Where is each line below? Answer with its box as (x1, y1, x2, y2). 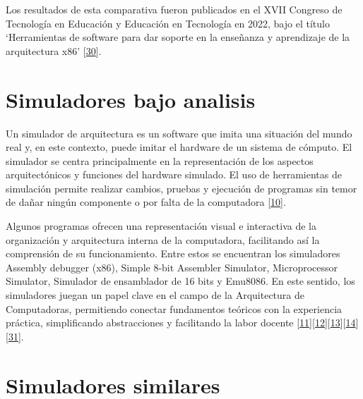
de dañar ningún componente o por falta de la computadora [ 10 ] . (6, 195, 286, 209)
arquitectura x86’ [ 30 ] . (6, 43, 102, 58)
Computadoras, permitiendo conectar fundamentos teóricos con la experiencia (6, 301, 343, 316)
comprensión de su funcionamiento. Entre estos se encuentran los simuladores (6, 246, 340, 261)
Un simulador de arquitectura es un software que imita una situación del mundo (6, 125, 352, 140)
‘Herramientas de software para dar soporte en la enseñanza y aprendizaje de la (6, 30, 350, 44)
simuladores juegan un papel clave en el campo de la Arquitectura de (6, 288, 304, 302)
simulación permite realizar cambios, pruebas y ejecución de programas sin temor (6, 180, 357, 195)
